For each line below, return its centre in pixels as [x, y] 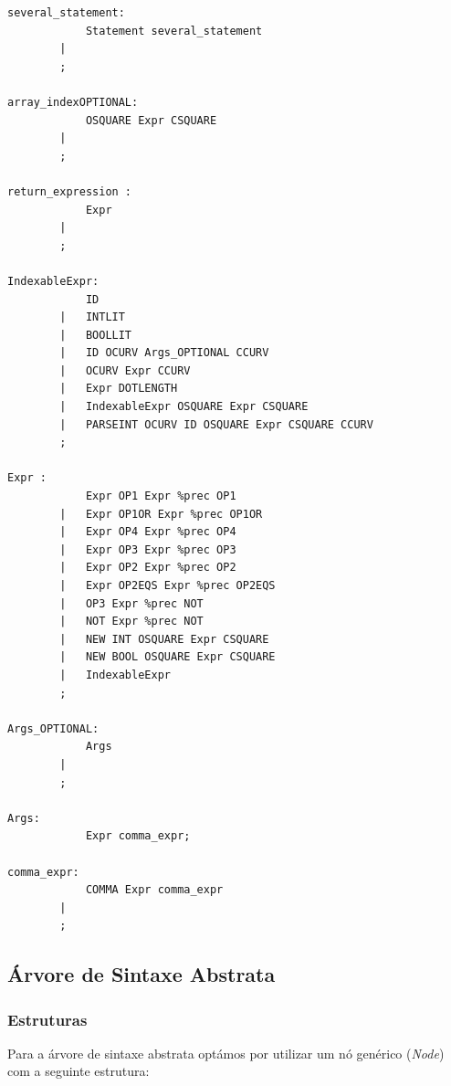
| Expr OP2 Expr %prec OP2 [148, 568]
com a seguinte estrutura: [79, 1071]
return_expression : [70, 191]
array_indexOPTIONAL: [73, 102]
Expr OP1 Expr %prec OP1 [161, 496]
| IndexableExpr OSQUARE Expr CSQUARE [184, 407]
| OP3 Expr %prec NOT [131, 603]
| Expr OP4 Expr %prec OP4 [148, 532]
